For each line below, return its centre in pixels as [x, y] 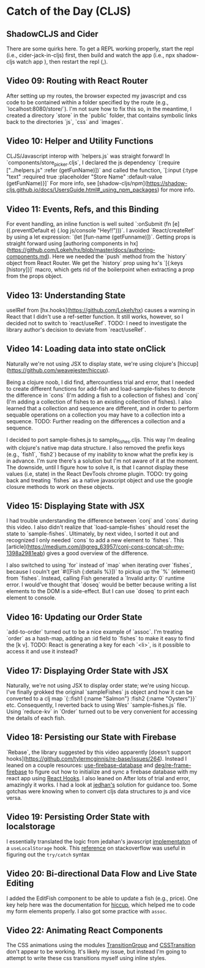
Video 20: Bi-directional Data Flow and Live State [102, 874]
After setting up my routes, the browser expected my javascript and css [96, 96]
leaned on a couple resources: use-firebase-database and [80, 765]
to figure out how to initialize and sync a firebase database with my [113, 772]
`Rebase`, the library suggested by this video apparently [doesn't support [99, 752]
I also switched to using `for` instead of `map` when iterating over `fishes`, [99, 565]
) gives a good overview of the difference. [95, 553]
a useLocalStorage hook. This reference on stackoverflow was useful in [96, 848]
